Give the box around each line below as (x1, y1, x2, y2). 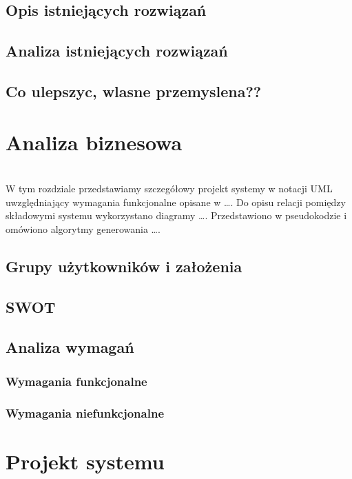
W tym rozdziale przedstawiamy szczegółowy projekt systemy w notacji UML (6, 181, 333, 196)
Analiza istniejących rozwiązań (6, 40, 228, 61)
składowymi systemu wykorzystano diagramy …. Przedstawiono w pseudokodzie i (6, 208, 347, 223)
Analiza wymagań (6, 336, 134, 358)
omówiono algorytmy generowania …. (6, 221, 161, 236)
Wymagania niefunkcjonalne (6, 404, 165, 421)
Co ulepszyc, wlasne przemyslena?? (6, 80, 262, 101)
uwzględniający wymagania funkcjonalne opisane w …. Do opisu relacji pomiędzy (6, 194, 346, 209)
